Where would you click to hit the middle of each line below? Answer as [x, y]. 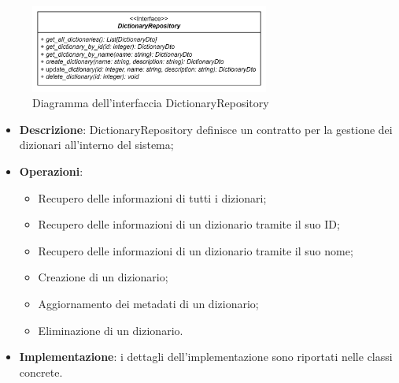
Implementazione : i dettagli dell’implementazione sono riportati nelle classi [206, 357]
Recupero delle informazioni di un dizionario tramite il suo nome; [196, 250]
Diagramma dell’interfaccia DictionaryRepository [151, 103]
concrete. [41, 372]
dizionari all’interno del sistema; [96, 145]
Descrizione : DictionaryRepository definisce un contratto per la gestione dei [206, 129]
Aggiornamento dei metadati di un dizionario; [148, 304]
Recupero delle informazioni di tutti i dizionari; [152, 197]
